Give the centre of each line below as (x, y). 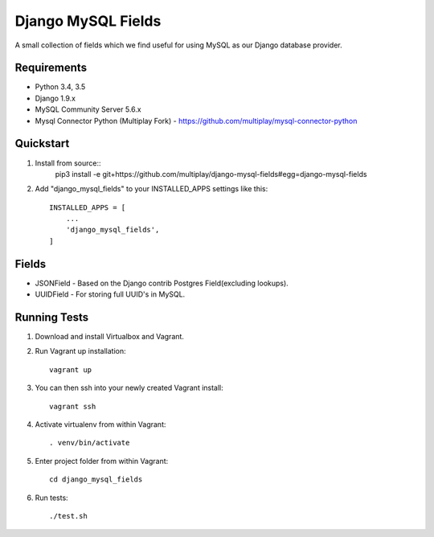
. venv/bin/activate (90, 443)
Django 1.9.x (55, 98)
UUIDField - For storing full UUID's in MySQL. (110, 294)
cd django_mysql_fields (96, 480)
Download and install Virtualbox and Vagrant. (110, 337)
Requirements (51, 68)
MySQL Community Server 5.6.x (88, 109)
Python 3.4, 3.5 (60, 87)
